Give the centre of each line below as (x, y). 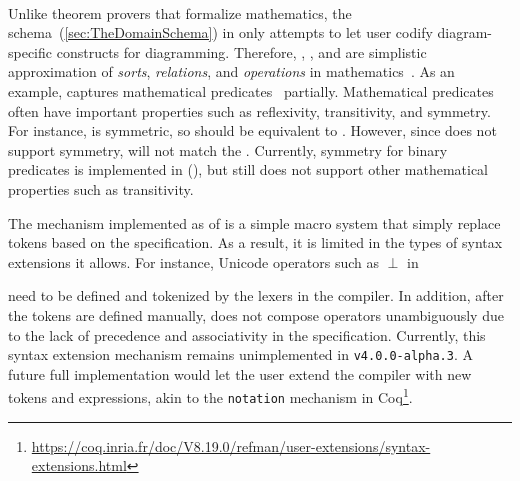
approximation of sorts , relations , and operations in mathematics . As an (231, 71)
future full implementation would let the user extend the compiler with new (240, 373)
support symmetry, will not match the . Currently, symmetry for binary (228, 149)
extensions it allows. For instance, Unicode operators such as (194, 261)
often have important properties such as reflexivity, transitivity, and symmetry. (249, 110)
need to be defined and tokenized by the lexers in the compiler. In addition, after (256, 295)
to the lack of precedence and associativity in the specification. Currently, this (247, 334)
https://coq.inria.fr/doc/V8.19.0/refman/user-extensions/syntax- (231, 445)
